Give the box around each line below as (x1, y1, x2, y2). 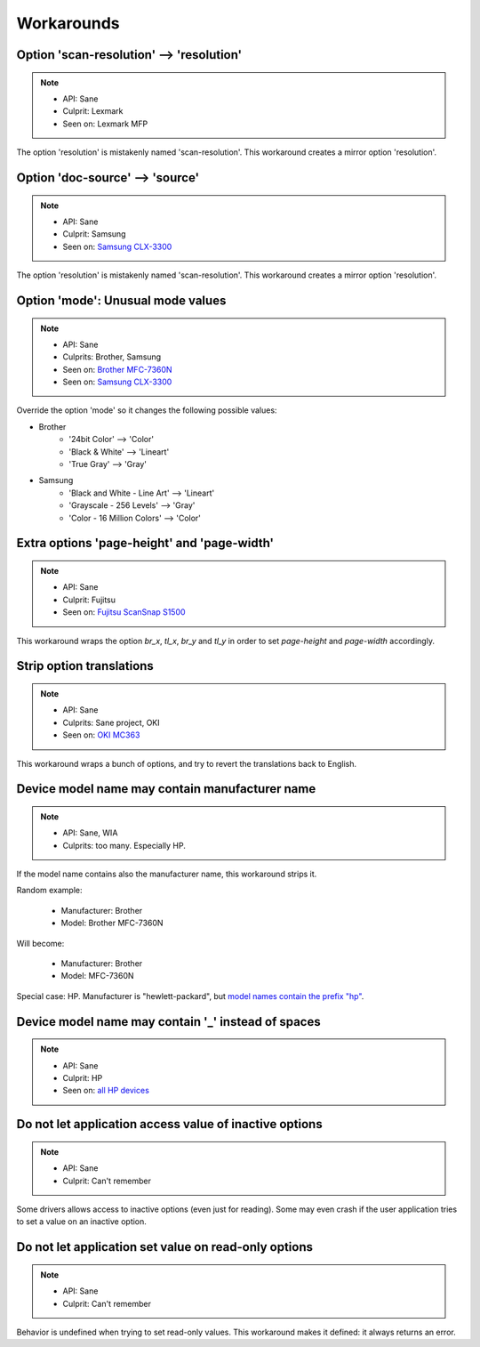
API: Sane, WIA (62, 827, 118, 838)
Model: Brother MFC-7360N (60, 917, 164, 929)
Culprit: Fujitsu (62, 594, 116, 605)
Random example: (16, 885, 84, 896)
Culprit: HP (62, 1073, 103, 1084)
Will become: (16, 938, 65, 948)
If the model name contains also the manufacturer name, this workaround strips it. (16, 868, 317, 880)
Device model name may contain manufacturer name (16, 781, 316, 796)
